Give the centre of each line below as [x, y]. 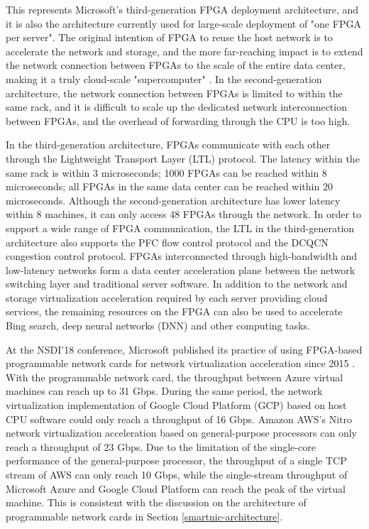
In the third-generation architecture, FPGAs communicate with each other [168, 144]
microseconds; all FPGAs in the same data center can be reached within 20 [169, 186]
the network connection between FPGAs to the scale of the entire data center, [176, 65]
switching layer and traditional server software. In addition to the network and [177, 284]
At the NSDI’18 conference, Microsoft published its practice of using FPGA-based [184, 349]
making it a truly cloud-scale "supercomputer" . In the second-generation [164, 78]
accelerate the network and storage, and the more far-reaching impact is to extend [184, 51]
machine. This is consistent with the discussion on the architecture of [156, 502]
